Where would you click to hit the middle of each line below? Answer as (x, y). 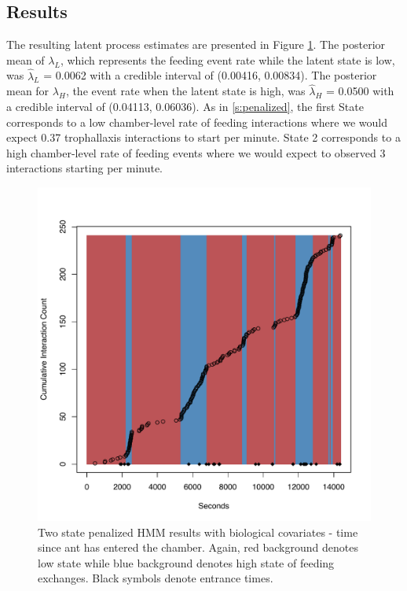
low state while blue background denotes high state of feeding (186, 562)
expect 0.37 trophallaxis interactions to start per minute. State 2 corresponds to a (203, 137)
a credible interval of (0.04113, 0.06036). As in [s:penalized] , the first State (185, 107)
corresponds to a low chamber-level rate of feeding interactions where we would (197, 122)
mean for (28, 91)
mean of (26, 59)
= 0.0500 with (360, 91)
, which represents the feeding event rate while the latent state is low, (227, 59)
